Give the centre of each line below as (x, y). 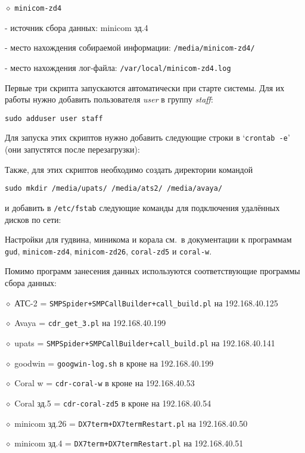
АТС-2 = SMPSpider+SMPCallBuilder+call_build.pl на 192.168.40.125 (146, 302)
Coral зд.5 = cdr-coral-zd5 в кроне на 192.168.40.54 (113, 403)
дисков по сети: (33, 219)
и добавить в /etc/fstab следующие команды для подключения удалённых (142, 207)
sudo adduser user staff (54, 118)
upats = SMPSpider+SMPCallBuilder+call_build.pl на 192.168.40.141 (145, 342)
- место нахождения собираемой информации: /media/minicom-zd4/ (130, 47)
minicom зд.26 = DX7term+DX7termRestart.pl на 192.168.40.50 (131, 423)
